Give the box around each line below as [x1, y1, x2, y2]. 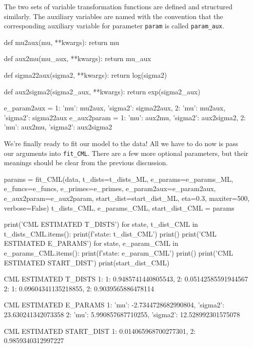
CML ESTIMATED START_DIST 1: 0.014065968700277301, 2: [4, 325, 196, 336]
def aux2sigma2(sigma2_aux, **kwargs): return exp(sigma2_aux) [4, 86, 200, 96]
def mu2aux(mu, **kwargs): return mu [4, 37, 119, 47]
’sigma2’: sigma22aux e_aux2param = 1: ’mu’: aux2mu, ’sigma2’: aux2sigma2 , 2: [4, 112, 246, 122]
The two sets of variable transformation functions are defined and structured [4, 1, 233, 11]
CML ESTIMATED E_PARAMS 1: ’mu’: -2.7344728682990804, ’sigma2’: [4, 300, 224, 310]
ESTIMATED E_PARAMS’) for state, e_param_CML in [4, 238, 178, 248]
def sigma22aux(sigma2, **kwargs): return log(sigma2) [4, 70, 167, 80]
